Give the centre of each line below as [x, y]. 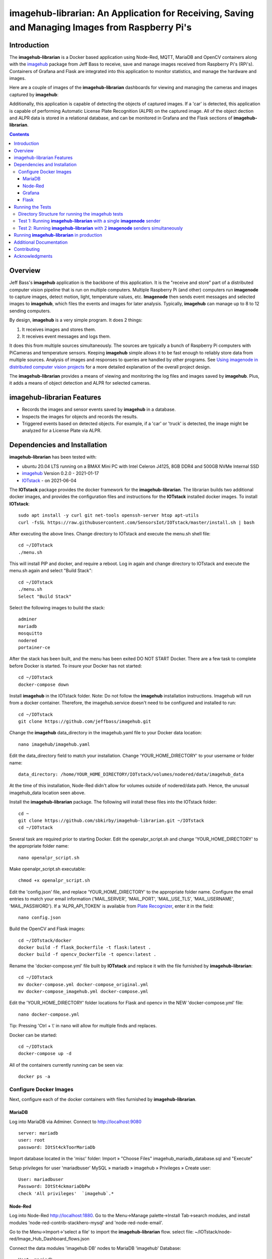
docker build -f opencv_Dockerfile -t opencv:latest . [87, 955]
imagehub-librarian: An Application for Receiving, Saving [132, 13]
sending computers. [30, 311]
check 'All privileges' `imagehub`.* [66, 1193]
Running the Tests [32, 207]
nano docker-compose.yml [49, 1014]
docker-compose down [44, 684]
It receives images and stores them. [59, 329]
